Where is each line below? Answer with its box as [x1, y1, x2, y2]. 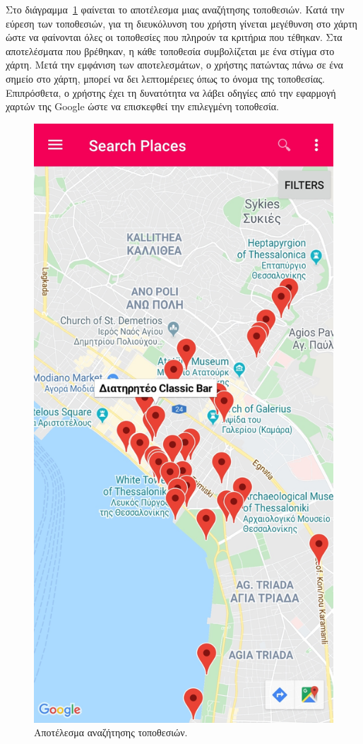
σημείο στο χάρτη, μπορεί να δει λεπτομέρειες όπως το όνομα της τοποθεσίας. [6, 71, 325, 85]
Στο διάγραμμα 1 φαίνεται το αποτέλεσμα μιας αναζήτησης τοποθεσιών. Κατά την [6, 2, 345, 16]
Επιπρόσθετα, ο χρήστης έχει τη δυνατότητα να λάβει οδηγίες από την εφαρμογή [6, 85, 336, 100]
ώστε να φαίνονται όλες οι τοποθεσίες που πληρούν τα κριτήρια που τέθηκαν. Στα [6, 30, 343, 45]
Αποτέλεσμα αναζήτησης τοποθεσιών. [34, 725, 188, 740]
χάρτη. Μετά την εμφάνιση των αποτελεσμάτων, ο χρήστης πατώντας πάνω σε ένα [6, 57, 343, 72]
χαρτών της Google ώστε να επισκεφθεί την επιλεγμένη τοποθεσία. [6, 99, 279, 114]
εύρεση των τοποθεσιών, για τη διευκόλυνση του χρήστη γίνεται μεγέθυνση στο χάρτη [6, 16, 357, 30]
